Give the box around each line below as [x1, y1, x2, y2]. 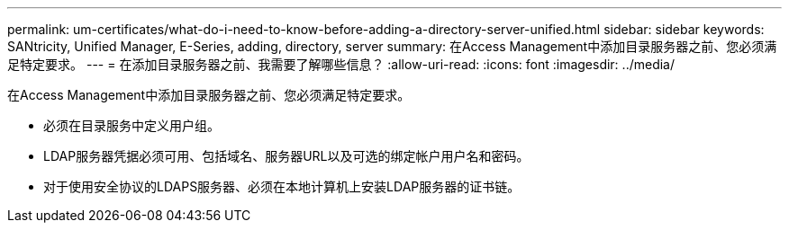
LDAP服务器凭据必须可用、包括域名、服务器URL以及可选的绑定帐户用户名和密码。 [43, 148, 530, 164]
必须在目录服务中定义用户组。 [43, 118, 220, 133]
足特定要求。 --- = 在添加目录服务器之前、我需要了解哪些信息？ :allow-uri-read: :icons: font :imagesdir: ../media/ [7, 57, 676, 72]
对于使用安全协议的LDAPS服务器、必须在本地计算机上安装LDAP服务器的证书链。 [43, 179, 521, 194]
